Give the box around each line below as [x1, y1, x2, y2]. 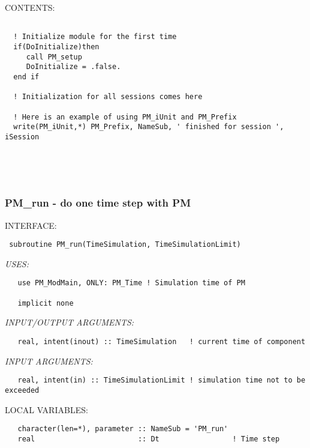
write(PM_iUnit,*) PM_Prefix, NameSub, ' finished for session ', [13, 123, 284, 132]
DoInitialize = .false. [26, 62, 121, 71]
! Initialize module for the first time [13, 32, 177, 41]
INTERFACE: [5, 219, 57, 231]
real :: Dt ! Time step [17, 434, 280, 443]
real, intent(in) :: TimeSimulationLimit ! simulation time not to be [17, 376, 306, 385]
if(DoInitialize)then [13, 42, 100, 51]
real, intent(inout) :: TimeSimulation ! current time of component [17, 338, 306, 346]
